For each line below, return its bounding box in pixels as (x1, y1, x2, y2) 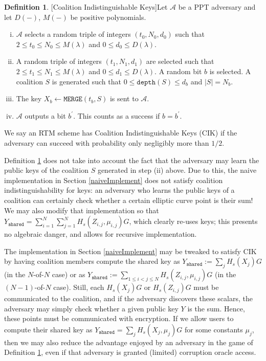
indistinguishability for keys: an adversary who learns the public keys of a (4, 185, 235, 195)
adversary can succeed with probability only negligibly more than (4, 137, 209, 148)
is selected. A (209, 65, 251, 76)
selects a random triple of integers (25, 29, 131, 39)
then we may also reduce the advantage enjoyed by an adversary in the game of (4, 336, 253, 347)
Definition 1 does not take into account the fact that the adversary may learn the (4, 154, 259, 165)
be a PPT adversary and (178, 2, 256, 12)
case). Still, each (53, 282, 104, 292)
